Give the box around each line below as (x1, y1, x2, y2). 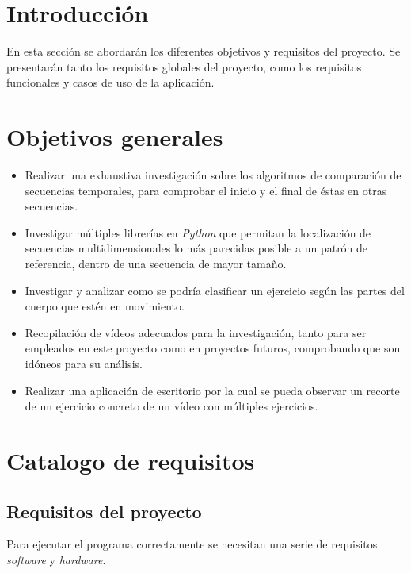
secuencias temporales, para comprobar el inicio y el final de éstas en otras (25, 182, 387, 198)
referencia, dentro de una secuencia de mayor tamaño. (25, 256, 287, 271)
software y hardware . (6, 551, 106, 567)
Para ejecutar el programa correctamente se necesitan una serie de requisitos (6, 536, 378, 552)
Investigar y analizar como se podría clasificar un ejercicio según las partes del (25, 282, 405, 298)
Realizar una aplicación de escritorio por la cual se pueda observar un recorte (25, 382, 400, 398)
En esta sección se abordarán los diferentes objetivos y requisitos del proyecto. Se (6, 43, 401, 60)
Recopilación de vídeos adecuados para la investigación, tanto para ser (25, 324, 367, 340)
